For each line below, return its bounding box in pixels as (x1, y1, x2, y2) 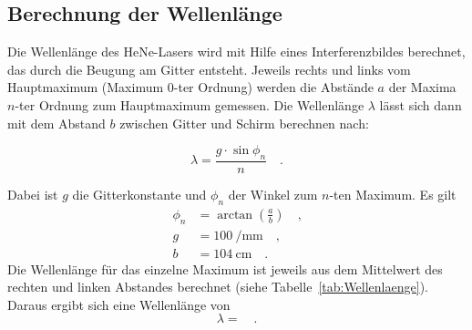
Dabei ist (7, 185, 58, 203)
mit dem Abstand (7, 113, 106, 132)
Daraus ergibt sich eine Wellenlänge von (7, 294, 231, 314)
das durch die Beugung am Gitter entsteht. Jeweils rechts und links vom (7, 59, 411, 78)
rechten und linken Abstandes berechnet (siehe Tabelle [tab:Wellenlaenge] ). (7, 277, 428, 296)
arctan (217, 208, 253, 222)
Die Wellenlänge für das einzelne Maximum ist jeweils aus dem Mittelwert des (7, 259, 443, 278)
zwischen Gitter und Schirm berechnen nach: (119, 113, 369, 132)
